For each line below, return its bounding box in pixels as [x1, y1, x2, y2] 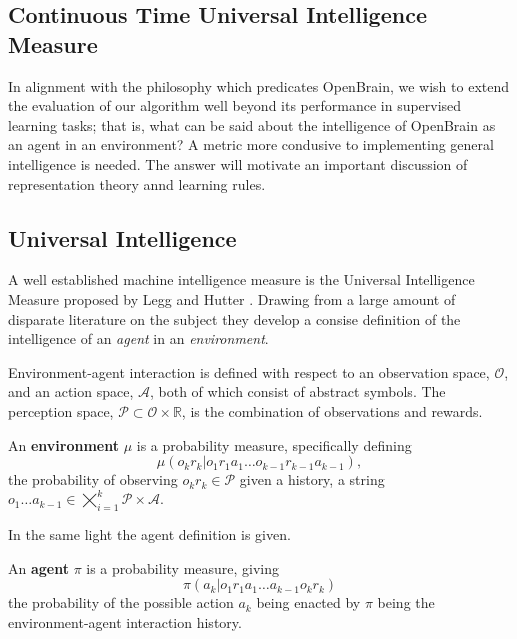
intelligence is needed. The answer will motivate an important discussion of [8, 153, 468, 174]
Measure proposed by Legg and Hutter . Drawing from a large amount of [8, 288, 456, 309]
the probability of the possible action [8, 592, 234, 613]
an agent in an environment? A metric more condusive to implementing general [8, 134, 494, 155]
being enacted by [256, 592, 361, 613]
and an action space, [8, 381, 134, 402]
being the [377, 592, 435, 613]
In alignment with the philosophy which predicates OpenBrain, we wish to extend [8, 75, 510, 96]
